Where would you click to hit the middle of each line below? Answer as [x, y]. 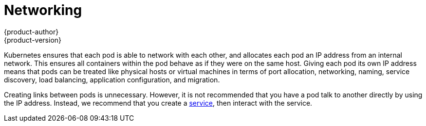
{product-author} [31, 31]
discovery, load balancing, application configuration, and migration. [112, 79]
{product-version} [33, 40]
